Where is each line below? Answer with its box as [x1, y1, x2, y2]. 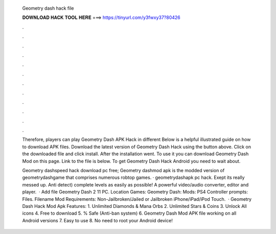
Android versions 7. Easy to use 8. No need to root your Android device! [22, 217, 173, 223]
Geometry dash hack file [22, 5, 74, 11]
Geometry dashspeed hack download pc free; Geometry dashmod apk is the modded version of [22, 168, 225, 174]
